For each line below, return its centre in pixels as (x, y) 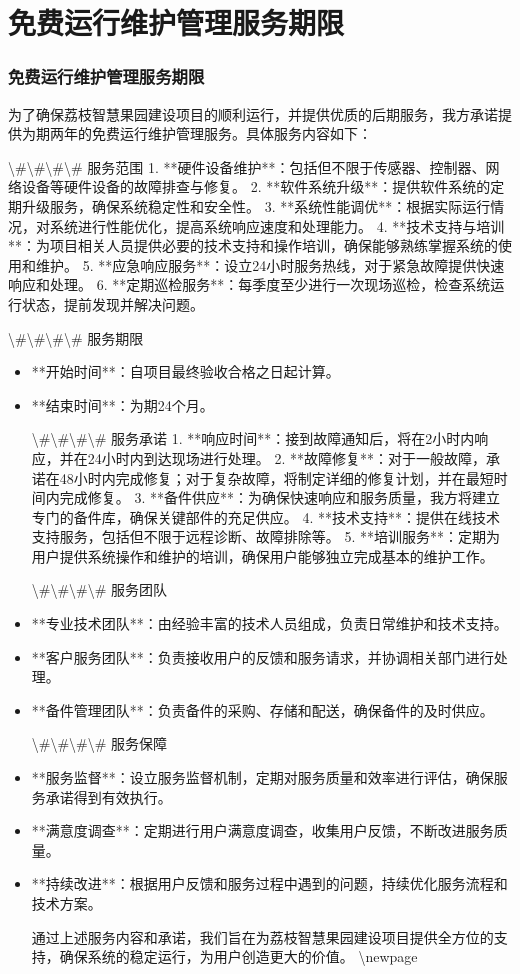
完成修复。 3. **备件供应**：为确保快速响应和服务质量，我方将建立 (280, 497)
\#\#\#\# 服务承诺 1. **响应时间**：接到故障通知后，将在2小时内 (253, 438)
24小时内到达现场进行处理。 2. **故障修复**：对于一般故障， (287, 457)
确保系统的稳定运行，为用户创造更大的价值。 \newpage (238, 956)
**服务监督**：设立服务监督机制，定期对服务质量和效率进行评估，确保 (262, 777)
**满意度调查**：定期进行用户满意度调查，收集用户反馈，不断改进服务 (262, 830)
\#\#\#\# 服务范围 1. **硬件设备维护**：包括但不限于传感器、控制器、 (247, 166)
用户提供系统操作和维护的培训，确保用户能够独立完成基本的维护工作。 (262, 555)
